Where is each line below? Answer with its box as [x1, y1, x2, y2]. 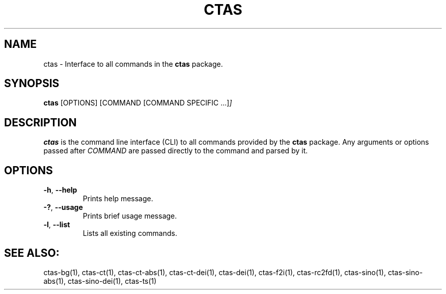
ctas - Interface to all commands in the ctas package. [43, 59, 223, 68]
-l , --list [43, 220, 70, 229]
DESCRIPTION [4, 116, 77, 129]
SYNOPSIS [4, 77, 60, 90]
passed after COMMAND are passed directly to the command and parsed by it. [43, 146, 308, 155]
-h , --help [43, 185, 77, 195]
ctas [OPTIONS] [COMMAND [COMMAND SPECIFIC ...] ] [43, 98, 232, 108]
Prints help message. [82, 194, 153, 203]
